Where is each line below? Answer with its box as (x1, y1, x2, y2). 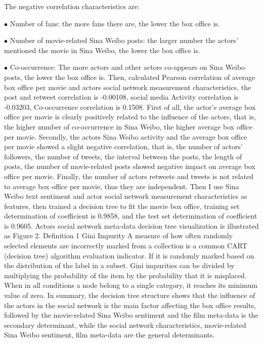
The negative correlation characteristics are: (4, 1, 140, 11)
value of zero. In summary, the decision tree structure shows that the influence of (4, 290, 255, 301)
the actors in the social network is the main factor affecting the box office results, (4, 299, 256, 310)
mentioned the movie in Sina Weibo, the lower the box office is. (4, 45, 200, 55)
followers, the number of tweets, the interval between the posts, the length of (4, 151, 242, 161)
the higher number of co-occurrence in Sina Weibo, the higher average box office (4, 121, 253, 132)
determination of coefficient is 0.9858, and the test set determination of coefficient (4, 210, 257, 221)
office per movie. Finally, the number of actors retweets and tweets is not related (4, 170, 253, 181)
